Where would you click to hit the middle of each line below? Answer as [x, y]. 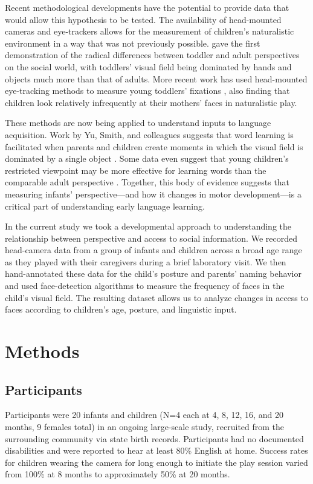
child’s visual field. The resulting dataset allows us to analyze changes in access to [156, 297]
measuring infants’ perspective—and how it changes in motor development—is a [153, 194]
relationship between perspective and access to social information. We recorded [151, 238]
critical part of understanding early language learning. [105, 206]
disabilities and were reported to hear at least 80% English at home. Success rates [156, 450]
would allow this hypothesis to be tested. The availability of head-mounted [143, 19]
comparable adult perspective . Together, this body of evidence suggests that [147, 182]
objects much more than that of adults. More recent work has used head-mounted [156, 78]
